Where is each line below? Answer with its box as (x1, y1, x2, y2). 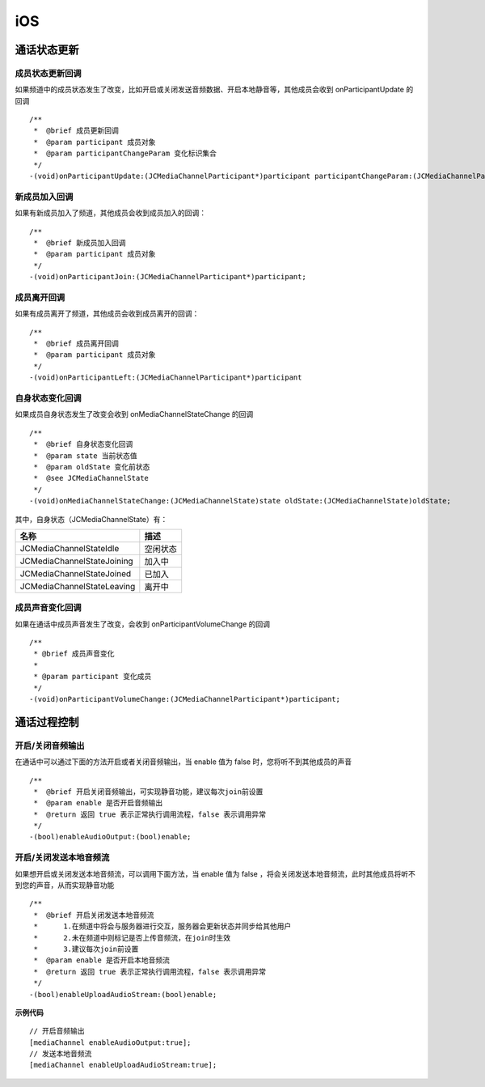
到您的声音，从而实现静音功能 (15, 881, 115, 890)
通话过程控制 (15, 715, 79, 728)
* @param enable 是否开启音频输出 (33, 798, 163, 808)
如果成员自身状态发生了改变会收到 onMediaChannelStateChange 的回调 (15, 410, 254, 419)
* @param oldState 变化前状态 (33, 462, 150, 471)
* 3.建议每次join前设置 (33, 944, 139, 953)
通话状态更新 (15, 43, 79, 57)
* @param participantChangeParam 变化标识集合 (33, 149, 217, 158)
